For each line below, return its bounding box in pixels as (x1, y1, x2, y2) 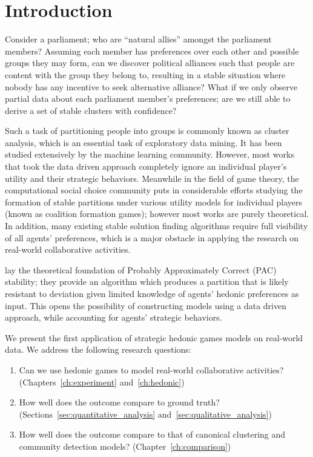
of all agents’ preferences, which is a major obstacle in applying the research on (5, 231, 299, 244)
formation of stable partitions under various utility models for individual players (5, 195, 303, 208)
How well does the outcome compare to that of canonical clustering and (19, 428, 286, 441)
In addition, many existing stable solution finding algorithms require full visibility (5, 219, 308, 232)
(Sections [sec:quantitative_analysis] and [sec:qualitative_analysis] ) (19, 407, 272, 420)
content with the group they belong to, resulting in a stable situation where (5, 68, 286, 81)
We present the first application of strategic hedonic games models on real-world (5, 331, 303, 344)
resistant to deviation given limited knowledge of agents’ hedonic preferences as (5, 287, 299, 299)
